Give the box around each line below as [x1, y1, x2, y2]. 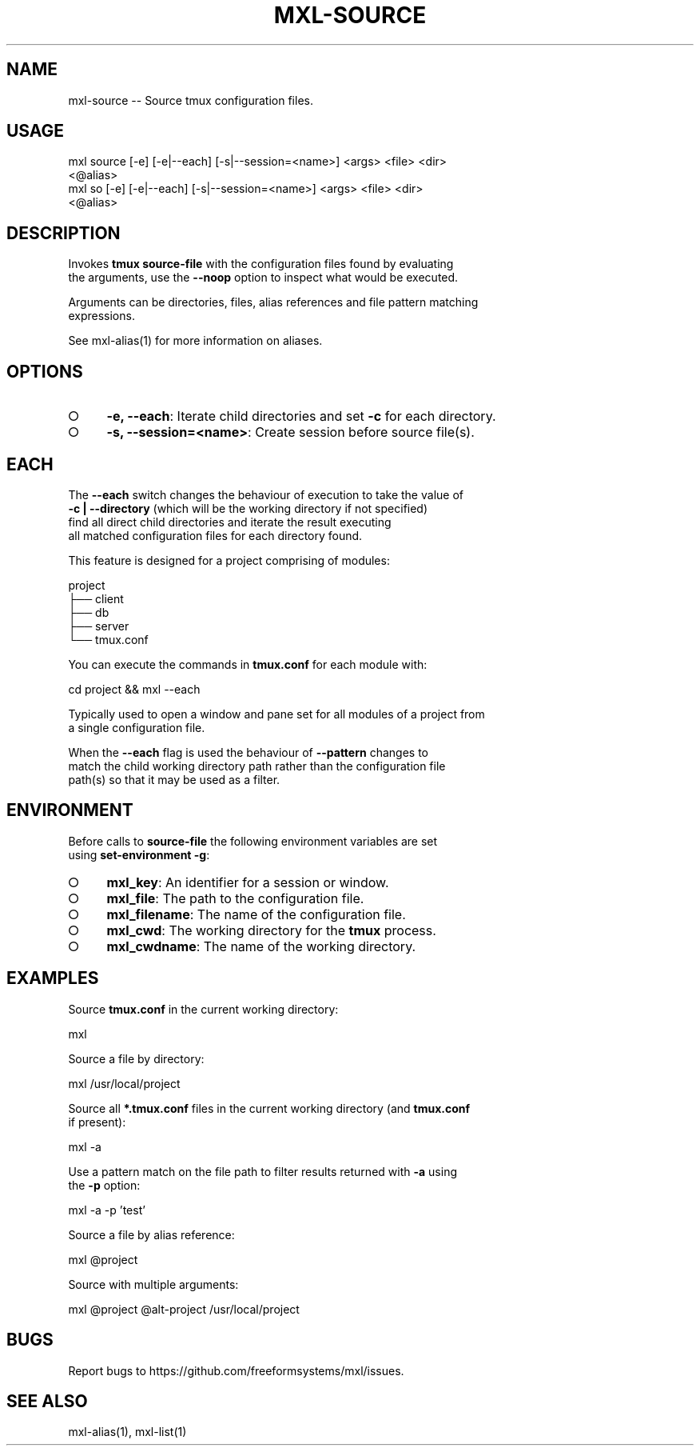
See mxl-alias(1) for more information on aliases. [68, 334, 323, 348]
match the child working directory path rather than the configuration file [68, 758, 446, 773]
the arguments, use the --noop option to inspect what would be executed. [68, 270, 459, 285]
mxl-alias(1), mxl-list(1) [68, 1425, 187, 1439]
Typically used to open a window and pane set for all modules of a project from [68, 706, 485, 721]
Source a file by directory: [68, 1051, 205, 1066]
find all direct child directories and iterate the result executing [68, 514, 392, 529]
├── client [68, 591, 124, 606]
